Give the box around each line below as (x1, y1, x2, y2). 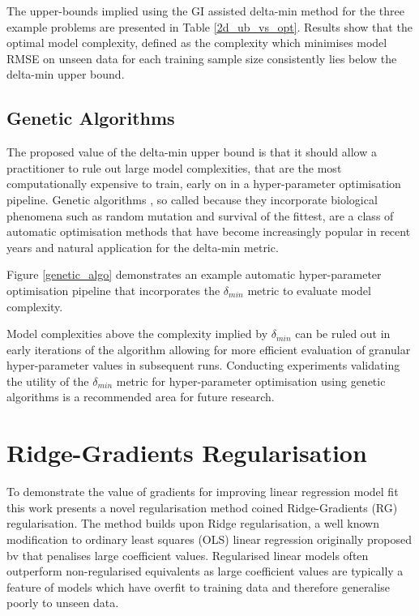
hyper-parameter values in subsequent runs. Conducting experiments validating (6, 357, 400, 374)
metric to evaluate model (247, 281, 371, 298)
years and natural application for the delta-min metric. (6, 238, 279, 255)
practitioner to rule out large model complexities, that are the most (6, 159, 342, 176)
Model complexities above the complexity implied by (6, 325, 268, 342)
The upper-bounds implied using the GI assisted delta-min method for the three (6, 2, 405, 19)
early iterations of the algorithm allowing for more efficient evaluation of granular (6, 340, 411, 357)
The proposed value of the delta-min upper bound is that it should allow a (6, 143, 377, 160)
